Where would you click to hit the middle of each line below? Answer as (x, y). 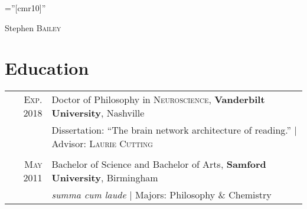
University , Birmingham (105, 178)
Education (47, 68)
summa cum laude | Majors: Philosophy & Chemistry (161, 195)
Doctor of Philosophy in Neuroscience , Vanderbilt (158, 99)
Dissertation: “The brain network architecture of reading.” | (174, 130)
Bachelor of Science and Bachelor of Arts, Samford (159, 164)
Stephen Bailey (33, 27)
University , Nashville (98, 113)
